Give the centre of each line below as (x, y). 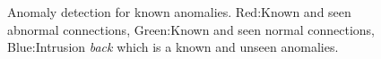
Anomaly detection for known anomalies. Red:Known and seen (179, 12)
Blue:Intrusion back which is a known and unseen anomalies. (173, 47)
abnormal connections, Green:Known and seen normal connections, (191, 29)
